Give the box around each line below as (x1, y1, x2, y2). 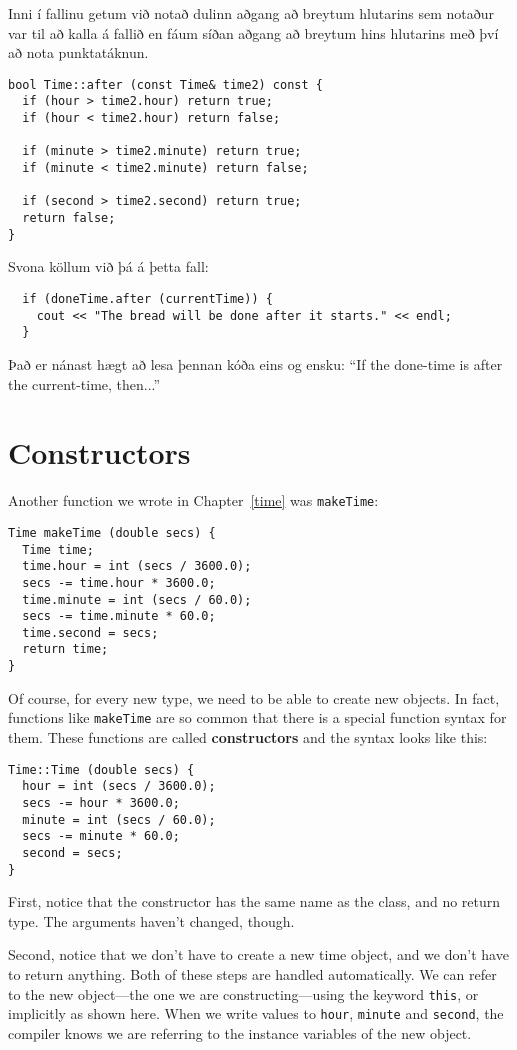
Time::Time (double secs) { (8, 762, 195, 777)
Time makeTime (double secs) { (8, 525, 216, 540)
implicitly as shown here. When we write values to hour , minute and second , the (8, 1003, 504, 1024)
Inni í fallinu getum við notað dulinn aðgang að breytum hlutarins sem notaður (8, 3, 495, 23)
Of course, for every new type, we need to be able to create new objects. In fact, (8, 687, 500, 708)
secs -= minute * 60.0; (22, 829, 180, 844)
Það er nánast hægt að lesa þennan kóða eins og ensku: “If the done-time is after (8, 353, 503, 374)
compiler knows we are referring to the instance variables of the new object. (8, 1022, 472, 1043)
